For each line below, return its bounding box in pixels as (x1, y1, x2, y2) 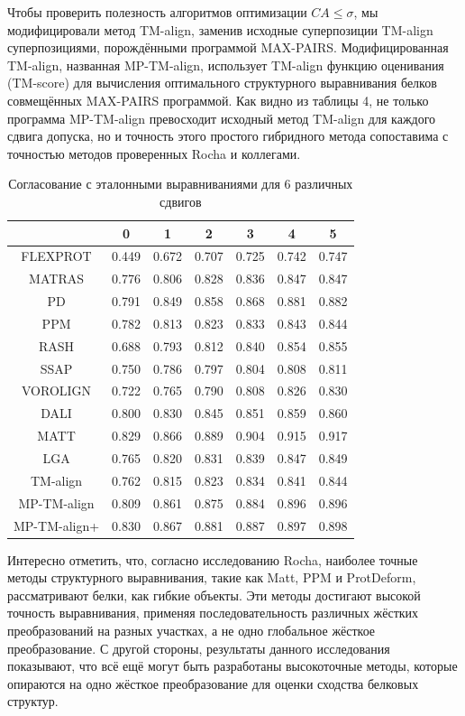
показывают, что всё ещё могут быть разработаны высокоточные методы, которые (7, 656, 458, 675)
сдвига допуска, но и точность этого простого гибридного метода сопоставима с (7, 126, 449, 145)
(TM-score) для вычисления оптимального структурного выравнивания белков (7, 73, 437, 92)
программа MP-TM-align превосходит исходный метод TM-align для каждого (7, 108, 436, 127)
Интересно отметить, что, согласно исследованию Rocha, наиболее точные (7, 550, 418, 569)
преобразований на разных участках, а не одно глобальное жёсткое (7, 620, 376, 639)
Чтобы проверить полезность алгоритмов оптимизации (7, 3, 307, 21)
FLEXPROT (21, 246, 92, 265)
